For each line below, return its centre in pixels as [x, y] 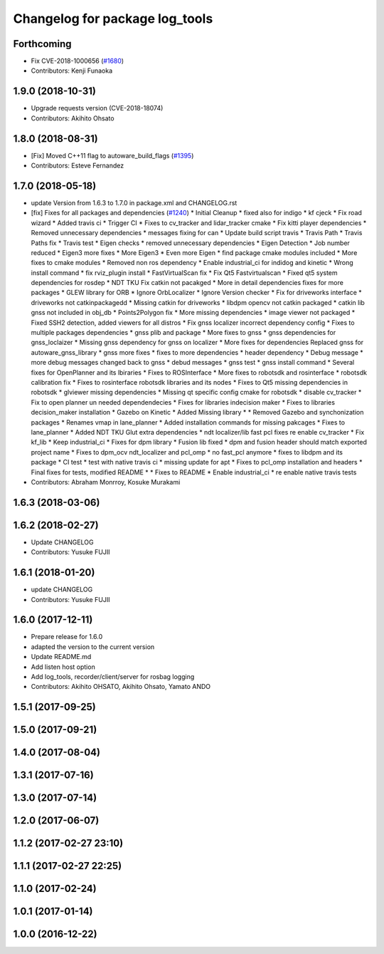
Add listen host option [63, 667]
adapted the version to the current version [93, 647]
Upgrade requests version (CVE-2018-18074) [97, 108]
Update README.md [61, 657]
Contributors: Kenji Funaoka [72, 71]
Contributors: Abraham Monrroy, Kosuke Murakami [106, 482]
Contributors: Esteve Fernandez [78, 166]
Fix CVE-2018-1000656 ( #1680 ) [78, 61]
